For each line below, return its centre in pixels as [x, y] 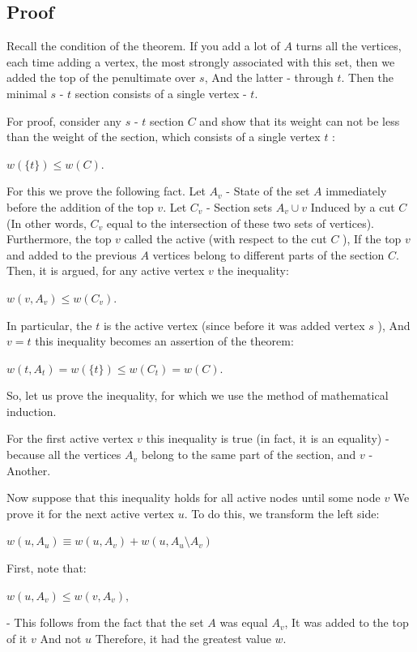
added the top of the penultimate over [101, 77]
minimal [27, 93]
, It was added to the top [347, 622]
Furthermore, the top [59, 239]
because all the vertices [64, 455]
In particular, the [49, 325]
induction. [32, 411]
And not [61, 638]
